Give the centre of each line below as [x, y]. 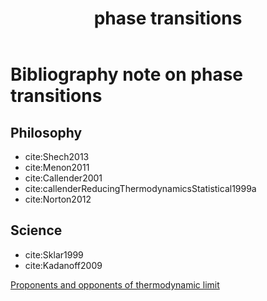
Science [36, 230]
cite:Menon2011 [57, 167]
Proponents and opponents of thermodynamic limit [115, 284]
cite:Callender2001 [63, 178]
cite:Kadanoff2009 [63, 265]
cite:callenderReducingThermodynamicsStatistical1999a [140, 188]
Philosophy [46, 132]
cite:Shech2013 [57, 156]
